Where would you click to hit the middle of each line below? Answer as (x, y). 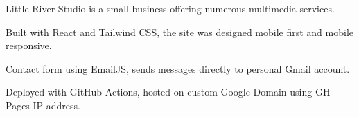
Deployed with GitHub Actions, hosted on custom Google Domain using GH (168, 92)
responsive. (29, 45)
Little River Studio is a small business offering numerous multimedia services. (170, 8)
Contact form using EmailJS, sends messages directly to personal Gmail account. (178, 68)
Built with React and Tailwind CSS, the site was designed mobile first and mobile (180, 31)
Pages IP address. (43, 105)
